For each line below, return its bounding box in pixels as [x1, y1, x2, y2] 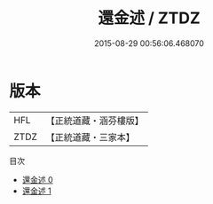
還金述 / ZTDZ [97, 8, 201, 28]
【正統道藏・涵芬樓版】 [45, 114, 145, 127]
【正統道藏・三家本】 [45, 130, 136, 143]
